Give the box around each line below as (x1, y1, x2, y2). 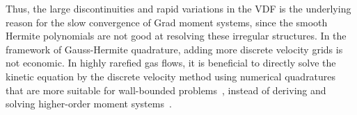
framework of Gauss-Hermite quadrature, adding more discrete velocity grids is (6, 42, 343, 56)
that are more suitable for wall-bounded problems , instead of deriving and (6, 82, 326, 97)
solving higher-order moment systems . (6, 96, 172, 111)
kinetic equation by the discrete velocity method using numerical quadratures (6, 69, 336, 83)
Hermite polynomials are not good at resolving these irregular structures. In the (6, 28, 347, 43)
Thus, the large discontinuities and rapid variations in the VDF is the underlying (6, 1, 351, 15)
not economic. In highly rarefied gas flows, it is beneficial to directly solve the (6, 55, 336, 70)
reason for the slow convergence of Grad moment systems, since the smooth (6, 15, 328, 29)
